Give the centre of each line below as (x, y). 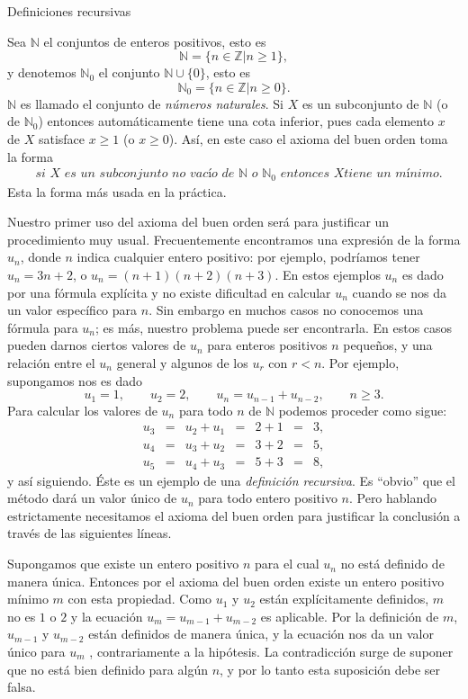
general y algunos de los (182, 362)
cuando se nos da (399, 292)
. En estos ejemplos (328, 275)
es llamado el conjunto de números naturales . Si (152, 103)
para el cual (287, 564)
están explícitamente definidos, (344, 599)
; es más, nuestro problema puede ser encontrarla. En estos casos (274, 327)
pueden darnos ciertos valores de (97, 345)
